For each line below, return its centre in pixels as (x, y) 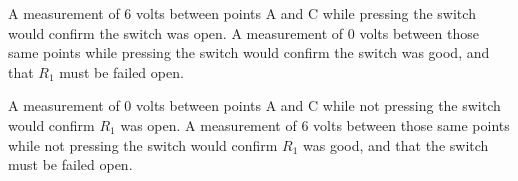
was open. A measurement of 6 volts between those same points (315, 124)
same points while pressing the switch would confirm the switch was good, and (249, 52)
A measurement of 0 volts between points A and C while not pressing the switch (254, 105)
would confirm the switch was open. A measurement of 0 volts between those (243, 32)
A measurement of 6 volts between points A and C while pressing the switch (242, 13)
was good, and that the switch (396, 144)
